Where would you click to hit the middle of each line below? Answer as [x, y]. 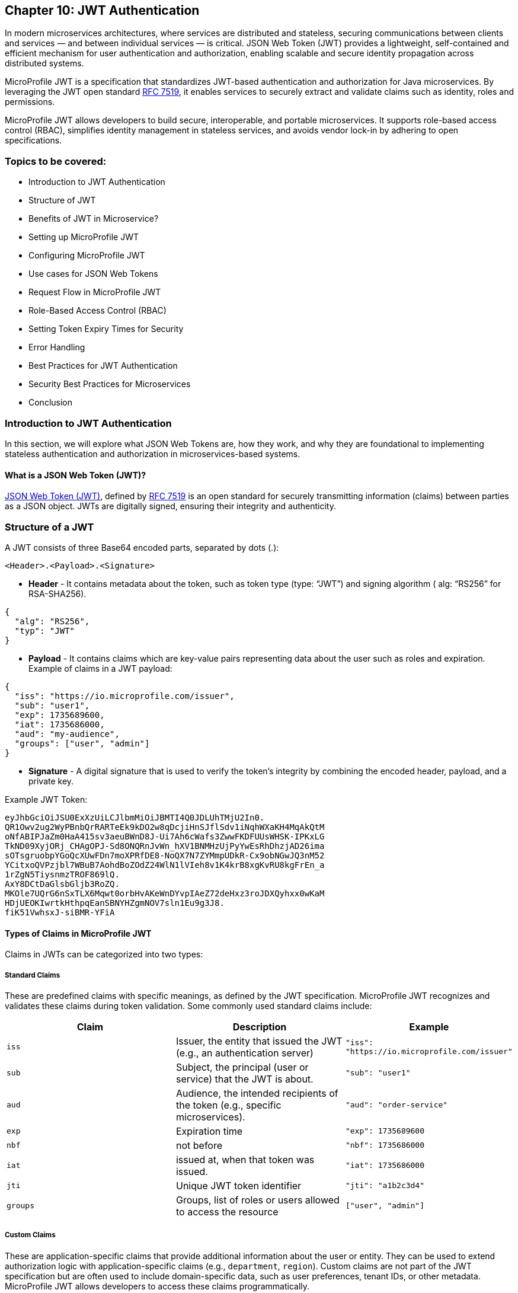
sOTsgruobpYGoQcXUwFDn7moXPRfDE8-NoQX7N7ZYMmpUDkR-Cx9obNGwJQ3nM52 [165, 855]
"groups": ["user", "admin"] [82, 743]
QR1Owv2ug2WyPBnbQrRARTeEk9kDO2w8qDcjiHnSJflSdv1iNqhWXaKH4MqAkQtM [165, 827]
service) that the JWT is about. [244, 1079]
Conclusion [51, 403]
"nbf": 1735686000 [385, 1145]
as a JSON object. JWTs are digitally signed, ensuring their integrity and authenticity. [170, 506]
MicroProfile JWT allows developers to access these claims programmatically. [157, 1286]
